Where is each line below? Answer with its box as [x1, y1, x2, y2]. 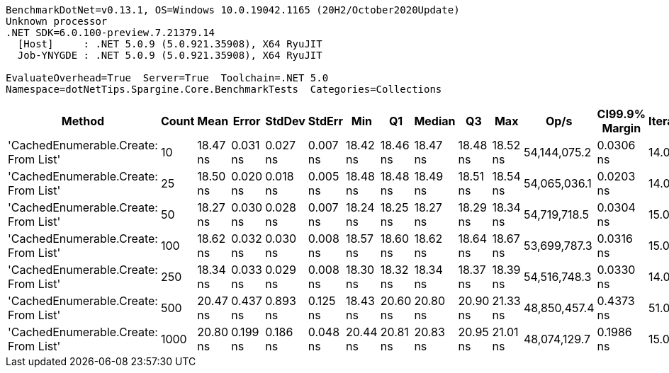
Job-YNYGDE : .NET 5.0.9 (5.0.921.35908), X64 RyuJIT [17, 50, 322, 61]
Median [414, 114, 456, 128]
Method [61, 114, 105, 128]
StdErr [308, 114, 343, 128]
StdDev [265, 114, 305, 128]
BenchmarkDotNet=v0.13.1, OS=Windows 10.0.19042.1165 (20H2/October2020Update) [6, 4, 460, 16]
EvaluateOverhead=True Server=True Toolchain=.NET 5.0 [6, 72, 329, 84]
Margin [602, 121, 641, 135]
